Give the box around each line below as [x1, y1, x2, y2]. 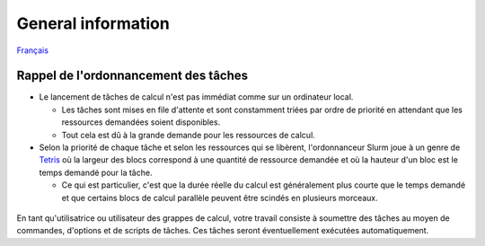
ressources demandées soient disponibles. [61, 117, 221, 127]
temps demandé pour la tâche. [39, 167, 153, 178]
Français [16, 45, 49, 56]
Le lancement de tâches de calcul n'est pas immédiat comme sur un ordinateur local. [39, 92, 354, 102]
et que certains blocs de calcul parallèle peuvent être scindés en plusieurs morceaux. [61, 192, 379, 203]
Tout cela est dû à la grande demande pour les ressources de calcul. [61, 129, 316, 140]
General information [16, 13, 170, 33]
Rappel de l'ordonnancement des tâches [16, 68, 249, 83]
